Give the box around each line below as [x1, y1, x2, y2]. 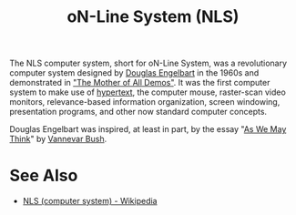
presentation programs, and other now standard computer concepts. [9, 107, 267, 118]
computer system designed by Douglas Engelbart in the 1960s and [9, 67, 260, 78]
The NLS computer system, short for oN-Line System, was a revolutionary [9, 57, 288, 69]
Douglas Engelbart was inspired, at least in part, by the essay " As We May [9, 124, 287, 135]
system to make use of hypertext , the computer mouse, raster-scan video [9, 87, 287, 97]
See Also [9, 166, 78, 186]
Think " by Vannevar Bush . [9, 134, 107, 145]
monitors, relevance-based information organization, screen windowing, [9, 97, 281, 107]
